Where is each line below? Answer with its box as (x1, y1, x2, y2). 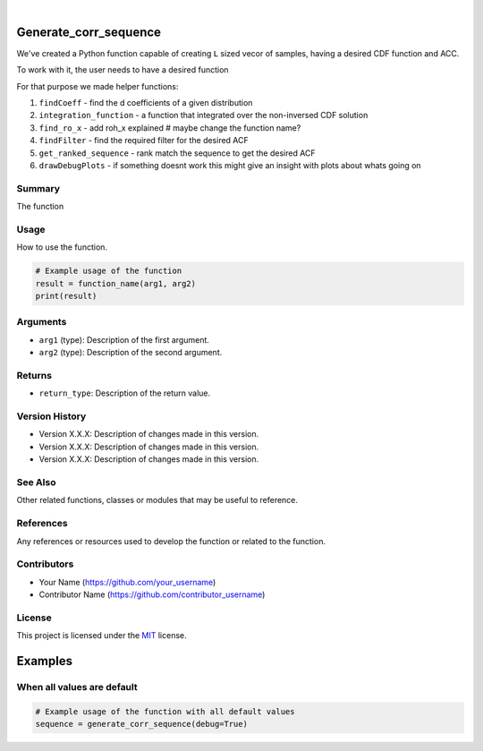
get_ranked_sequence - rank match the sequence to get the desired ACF (38, 148, 317, 158)
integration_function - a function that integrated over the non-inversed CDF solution (38, 110, 369, 121)
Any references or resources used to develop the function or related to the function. (16, 535, 326, 546)
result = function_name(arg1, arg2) (35, 278, 197, 288)
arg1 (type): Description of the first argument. (38, 334, 210, 345)
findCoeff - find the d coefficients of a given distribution (38, 98, 253, 108)
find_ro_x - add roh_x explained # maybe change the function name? (38, 122, 301, 133)
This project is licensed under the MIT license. (16, 630, 187, 641)
